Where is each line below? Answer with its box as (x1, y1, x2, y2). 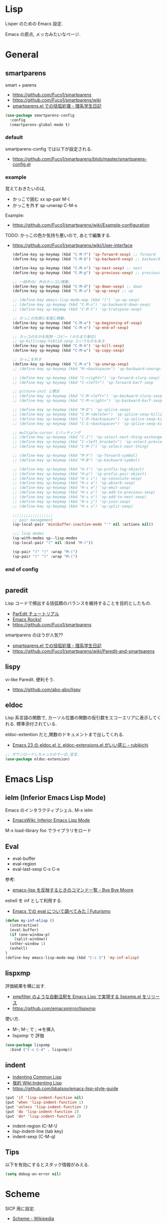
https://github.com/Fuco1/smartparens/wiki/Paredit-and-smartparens (12, 648, 155, 654)
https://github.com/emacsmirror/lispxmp (12, 1005, 96, 1011)
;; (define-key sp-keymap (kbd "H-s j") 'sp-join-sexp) (12, 499, 131, 504)
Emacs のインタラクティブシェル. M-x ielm (5, 807, 93, 814)
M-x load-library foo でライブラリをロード (5, 827, 92, 833)
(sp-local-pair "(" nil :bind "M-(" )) (12, 540, 93, 546)
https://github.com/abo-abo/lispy (12, 686, 81, 692)
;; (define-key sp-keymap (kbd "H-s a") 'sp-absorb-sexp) (12, 480, 136, 486)
